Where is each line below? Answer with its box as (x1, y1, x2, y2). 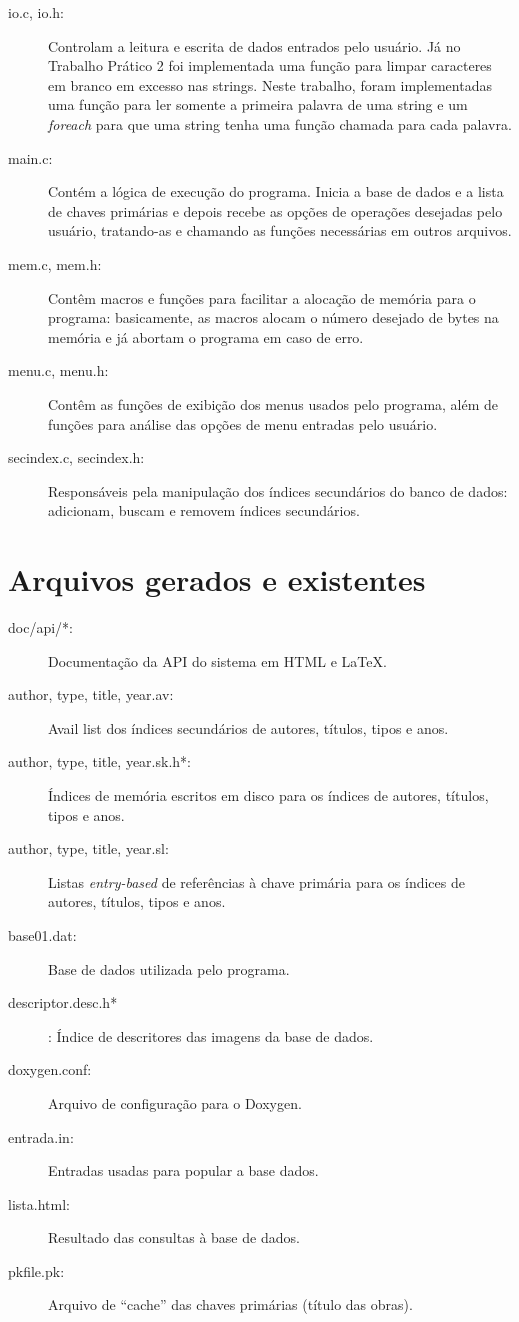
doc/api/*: (8, 617, 73, 637)
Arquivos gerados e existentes (8, 559, 426, 600)
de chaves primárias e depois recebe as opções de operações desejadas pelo (48, 200, 503, 221)
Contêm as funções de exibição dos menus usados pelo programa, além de (48, 393, 499, 414)
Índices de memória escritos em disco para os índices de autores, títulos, (48, 784, 489, 805)
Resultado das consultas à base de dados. (48, 1227, 300, 1248)
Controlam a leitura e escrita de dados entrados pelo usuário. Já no (48, 35, 461, 56)
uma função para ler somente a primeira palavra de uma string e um (48, 94, 468, 115)
